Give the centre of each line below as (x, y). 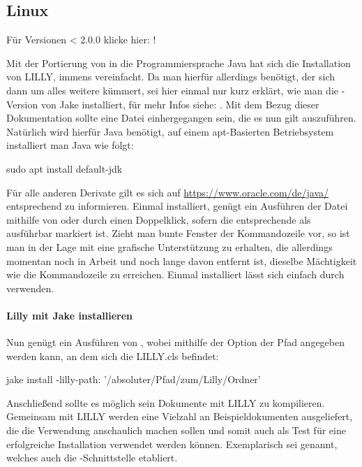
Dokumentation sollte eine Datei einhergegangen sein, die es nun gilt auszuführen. (181, 118)
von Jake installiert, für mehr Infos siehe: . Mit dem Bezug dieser (180, 104)
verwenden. (30, 288)
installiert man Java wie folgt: (70, 145)
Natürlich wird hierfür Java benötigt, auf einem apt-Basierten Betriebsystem (170, 131)
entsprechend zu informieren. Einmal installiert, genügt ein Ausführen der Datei (177, 206)
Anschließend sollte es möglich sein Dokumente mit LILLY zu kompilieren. (166, 402)
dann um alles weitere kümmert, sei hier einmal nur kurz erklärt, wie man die (173, 90)
